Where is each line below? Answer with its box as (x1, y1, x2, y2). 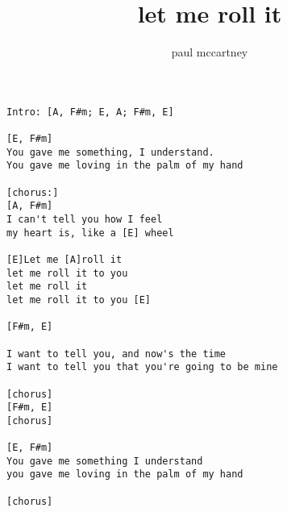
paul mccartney (171, 44, 248, 60)
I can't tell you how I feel (6, 213, 163, 225)
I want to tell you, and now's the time (6, 348, 227, 360)
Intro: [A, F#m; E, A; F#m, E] (6, 106, 174, 118)
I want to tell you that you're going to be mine (6, 361, 278, 373)
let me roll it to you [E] (6, 293, 151, 306)
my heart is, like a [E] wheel (6, 227, 174, 239)
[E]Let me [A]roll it (6, 253, 123, 265)
